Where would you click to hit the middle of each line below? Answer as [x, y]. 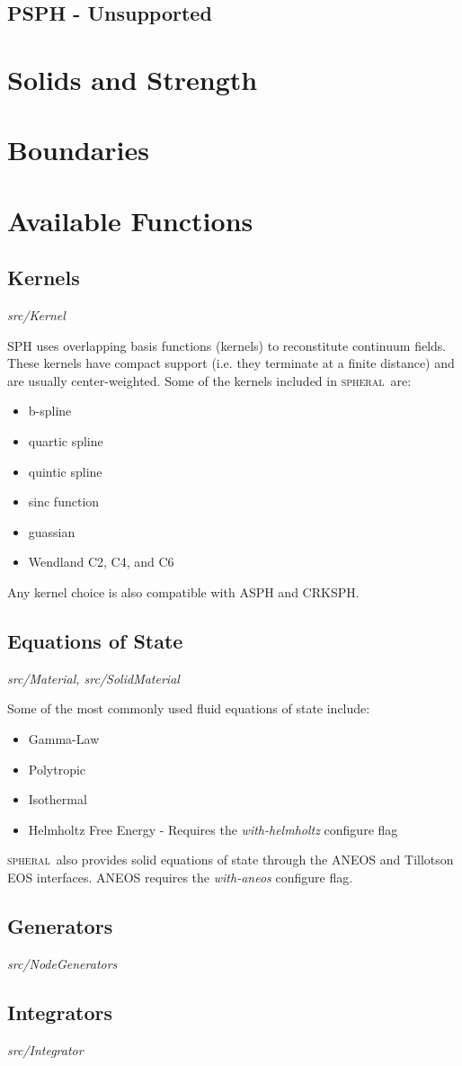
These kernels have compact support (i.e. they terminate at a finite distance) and [231, 363]
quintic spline [65, 471]
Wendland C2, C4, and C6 [101, 562]
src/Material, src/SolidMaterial [93, 678]
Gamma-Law [64, 739]
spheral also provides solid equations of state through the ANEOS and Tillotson [231, 860]
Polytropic [57, 769]
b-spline [50, 411]
